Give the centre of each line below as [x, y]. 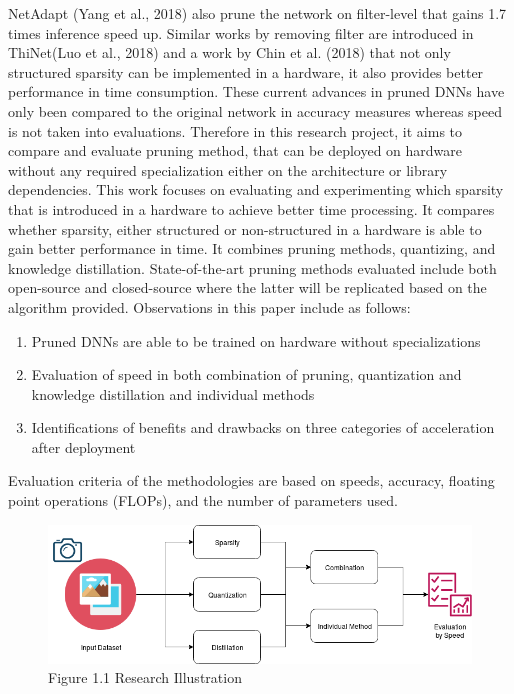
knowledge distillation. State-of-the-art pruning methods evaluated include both [252, 267]
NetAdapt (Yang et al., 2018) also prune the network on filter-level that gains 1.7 [257, 13]
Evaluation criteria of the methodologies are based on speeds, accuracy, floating [251, 480]
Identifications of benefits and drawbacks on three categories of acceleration [263, 427]
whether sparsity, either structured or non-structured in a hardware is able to [245, 228]
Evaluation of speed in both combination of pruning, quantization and [246, 374]
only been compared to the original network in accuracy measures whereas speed [255, 110]
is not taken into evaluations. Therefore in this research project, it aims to [235, 130]
